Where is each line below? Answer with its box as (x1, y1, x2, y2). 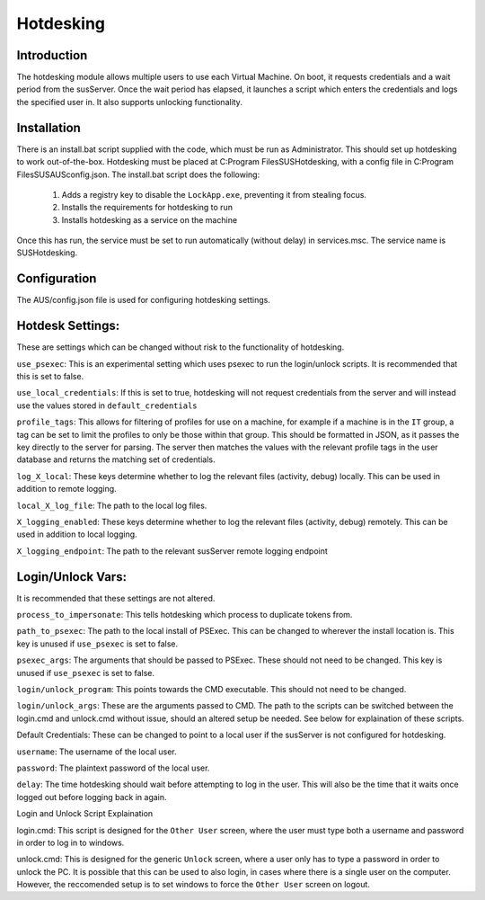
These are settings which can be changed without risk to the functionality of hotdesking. (16, 342, 345, 352)
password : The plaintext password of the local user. (16, 762, 210, 773)
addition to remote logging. (16, 484, 117, 495)
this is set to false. (16, 371, 84, 382)
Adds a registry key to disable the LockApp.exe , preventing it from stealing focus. (61, 189, 367, 200)
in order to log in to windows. (16, 837, 125, 848)
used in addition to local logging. (16, 529, 138, 539)
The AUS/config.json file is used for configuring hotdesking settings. (16, 295, 271, 306)
